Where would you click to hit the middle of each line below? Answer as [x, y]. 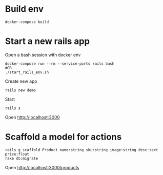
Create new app [21, 81]
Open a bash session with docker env [43, 55]
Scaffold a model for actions [63, 137]
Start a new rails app [48, 41]
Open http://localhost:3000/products [42, 167]
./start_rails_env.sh [27, 72]
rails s [13, 108]
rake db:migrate [21, 158]
